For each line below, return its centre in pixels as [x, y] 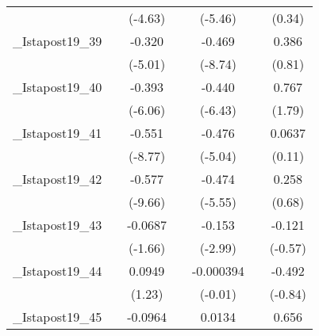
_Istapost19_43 [58, 225]
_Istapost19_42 [58, 179]
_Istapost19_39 [58, 41]
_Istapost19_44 [58, 271]
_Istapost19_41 [58, 133]
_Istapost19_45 [58, 317]
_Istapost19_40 [58, 87]
